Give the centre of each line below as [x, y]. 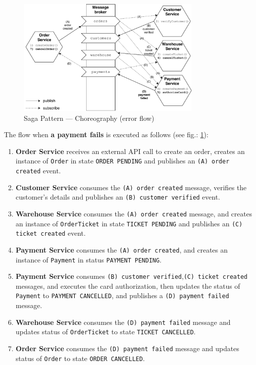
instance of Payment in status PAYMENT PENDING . [89, 259]
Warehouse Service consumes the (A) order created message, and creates [134, 213]
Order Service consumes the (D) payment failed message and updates [127, 348]
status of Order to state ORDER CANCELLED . [80, 358]
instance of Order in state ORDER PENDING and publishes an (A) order [123, 161]
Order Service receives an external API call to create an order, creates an [130, 151]
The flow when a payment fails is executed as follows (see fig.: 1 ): [106, 134]
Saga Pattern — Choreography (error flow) [89, 118]
